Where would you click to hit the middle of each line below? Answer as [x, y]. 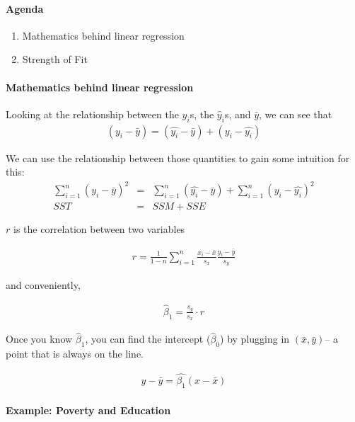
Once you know [39, 339]
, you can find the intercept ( [148, 339]
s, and [238, 114]
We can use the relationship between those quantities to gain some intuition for [178, 158]
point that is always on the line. [75, 354]
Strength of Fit [55, 59]
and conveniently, [43, 285]
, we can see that [296, 114]
